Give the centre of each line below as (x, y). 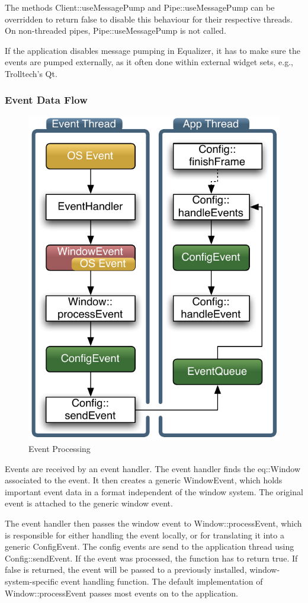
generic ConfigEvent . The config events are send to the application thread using (150, 546)
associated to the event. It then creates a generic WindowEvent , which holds (144, 480)
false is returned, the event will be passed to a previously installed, (126, 570)
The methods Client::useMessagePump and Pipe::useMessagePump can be (140, 7)
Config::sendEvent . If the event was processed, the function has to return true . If (151, 558)
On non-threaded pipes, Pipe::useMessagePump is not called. (115, 31)
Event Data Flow (46, 100)
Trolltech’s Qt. (31, 73)
